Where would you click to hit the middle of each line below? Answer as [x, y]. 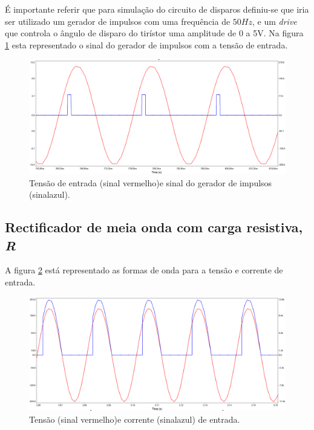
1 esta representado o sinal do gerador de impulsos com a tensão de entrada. [146, 44]
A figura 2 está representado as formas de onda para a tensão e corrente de [144, 270]
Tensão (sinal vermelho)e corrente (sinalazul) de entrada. [135, 419]
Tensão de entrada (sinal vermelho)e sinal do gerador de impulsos [151, 182]
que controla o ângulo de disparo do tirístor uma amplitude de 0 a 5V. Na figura [154, 33]
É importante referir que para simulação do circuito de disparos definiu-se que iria [157, 9]
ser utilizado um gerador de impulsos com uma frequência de [118, 21]
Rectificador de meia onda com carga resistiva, [154, 227]
